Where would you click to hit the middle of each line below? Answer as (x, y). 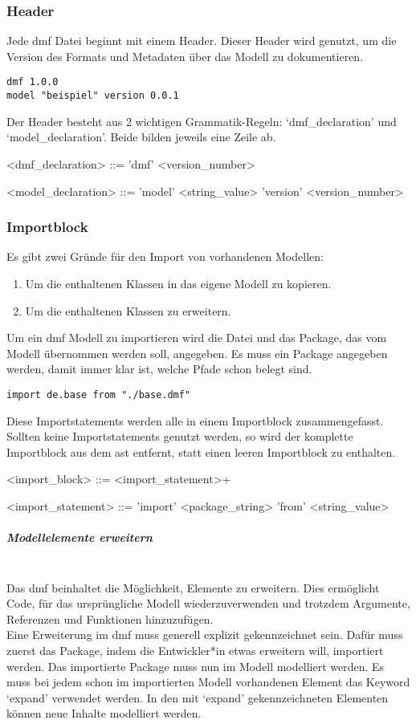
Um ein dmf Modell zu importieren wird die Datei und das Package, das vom (197, 338)
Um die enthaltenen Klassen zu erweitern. (128, 310)
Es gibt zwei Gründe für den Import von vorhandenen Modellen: (165, 256)
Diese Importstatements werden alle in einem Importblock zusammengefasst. (195, 420)
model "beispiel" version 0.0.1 (93, 96)
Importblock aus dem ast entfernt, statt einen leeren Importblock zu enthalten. (201, 451)
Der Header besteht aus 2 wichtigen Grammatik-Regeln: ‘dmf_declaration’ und (202, 121)
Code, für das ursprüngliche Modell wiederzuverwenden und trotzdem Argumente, (208, 603)
